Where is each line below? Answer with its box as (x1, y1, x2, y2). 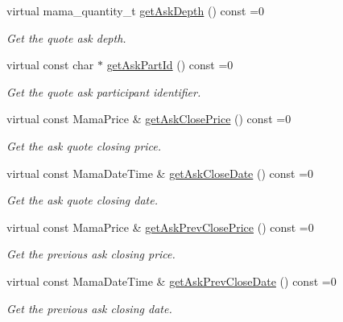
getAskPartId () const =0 (106, 56, 233, 73)
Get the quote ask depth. (6, 29, 126, 46)
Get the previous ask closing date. (6, 299, 172, 316)
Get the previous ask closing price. (6, 246, 176, 262)
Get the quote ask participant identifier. (6, 83, 201, 100)
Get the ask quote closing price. (6, 137, 162, 154)
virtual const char (6, 56, 94, 73)
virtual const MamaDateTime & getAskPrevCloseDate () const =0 (6, 272, 337, 289)
